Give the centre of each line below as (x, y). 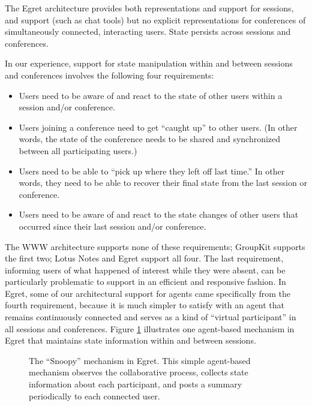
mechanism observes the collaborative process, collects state (139, 372)
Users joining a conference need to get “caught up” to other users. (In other (158, 127)
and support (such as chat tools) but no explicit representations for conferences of (155, 19)
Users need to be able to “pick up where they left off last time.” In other (152, 171)
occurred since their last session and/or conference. (112, 226)
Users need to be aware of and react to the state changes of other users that (159, 214)
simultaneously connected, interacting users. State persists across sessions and (148, 31)
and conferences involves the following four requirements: (109, 75)
